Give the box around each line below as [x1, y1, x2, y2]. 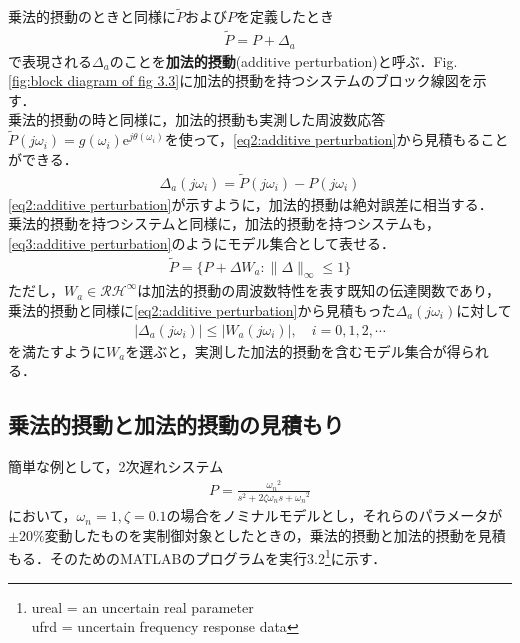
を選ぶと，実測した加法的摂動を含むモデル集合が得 [125, 340, 461, 361]
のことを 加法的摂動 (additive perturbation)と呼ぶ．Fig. [109, 50, 458, 71]
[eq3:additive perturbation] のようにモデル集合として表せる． [8, 232, 396, 253]
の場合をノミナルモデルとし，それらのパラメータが [166, 505, 503, 526]
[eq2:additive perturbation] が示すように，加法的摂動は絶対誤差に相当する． [8, 193, 493, 214]
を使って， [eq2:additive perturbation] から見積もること [164, 129, 509, 150]
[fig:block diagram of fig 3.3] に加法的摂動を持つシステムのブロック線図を [8, 70, 473, 91]
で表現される [8, 50, 92, 71]
